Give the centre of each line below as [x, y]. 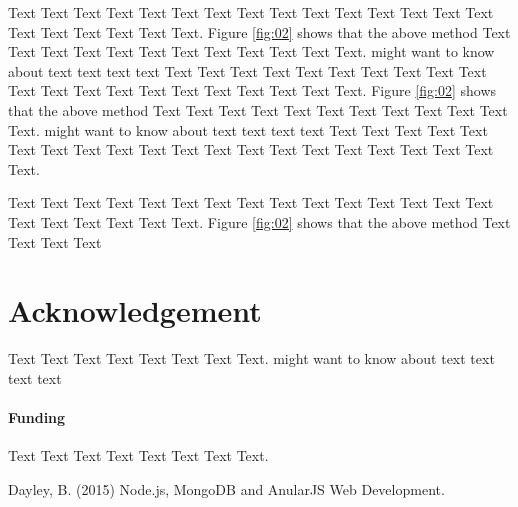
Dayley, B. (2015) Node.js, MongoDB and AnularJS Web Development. [226, 488]
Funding [37, 417]
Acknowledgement [135, 310]
